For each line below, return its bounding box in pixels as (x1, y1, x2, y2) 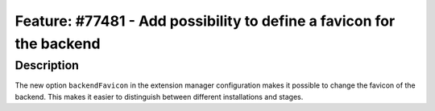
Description (14, 58, 80, 72)
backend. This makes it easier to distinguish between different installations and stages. (14, 92, 304, 101)
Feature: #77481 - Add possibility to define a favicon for (14, 12, 396, 30)
